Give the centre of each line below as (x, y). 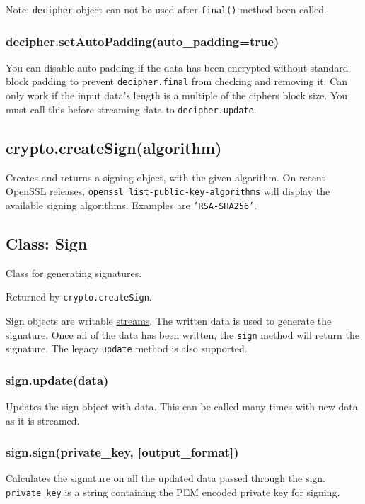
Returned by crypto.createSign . (79, 297)
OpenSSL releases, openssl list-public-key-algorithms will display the (168, 191)
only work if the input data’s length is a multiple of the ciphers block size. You (177, 95)
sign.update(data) (57, 380)
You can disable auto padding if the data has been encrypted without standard (177, 67)
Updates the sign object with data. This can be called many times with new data (182, 407)
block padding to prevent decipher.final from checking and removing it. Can (177, 81)
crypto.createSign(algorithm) (114, 147)
